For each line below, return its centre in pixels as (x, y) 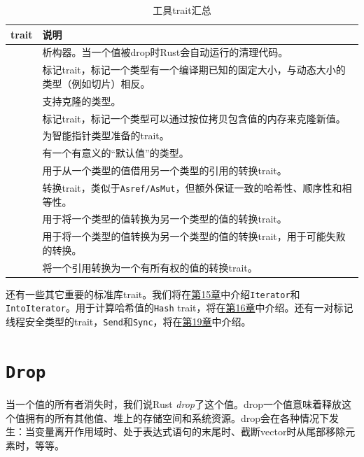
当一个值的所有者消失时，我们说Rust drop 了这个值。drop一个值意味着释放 (174, 404)
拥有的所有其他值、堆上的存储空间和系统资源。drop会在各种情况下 (177, 417)
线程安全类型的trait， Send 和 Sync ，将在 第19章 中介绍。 (128, 322)
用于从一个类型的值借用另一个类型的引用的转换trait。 (164, 170)
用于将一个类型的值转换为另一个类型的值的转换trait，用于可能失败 (194, 236)
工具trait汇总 (182, 10)
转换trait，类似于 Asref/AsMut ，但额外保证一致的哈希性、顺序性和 (192, 187)
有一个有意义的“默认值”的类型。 (115, 153)
